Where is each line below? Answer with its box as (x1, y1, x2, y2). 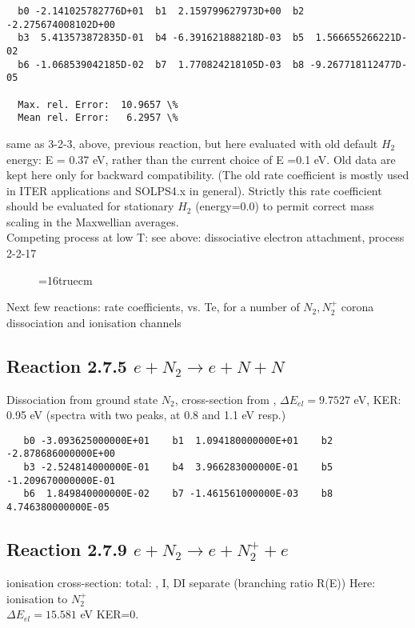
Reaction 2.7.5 (6, 353, 127, 378)
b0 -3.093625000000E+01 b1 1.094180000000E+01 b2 (23, 434, 333, 446)
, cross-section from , (174, 390, 277, 407)
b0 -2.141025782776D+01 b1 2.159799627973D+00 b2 (18, 6, 305, 17)
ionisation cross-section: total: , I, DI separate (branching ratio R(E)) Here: (6, 574, 376, 590)
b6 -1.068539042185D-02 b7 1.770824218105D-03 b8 (18, 58, 305, 70)
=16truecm (38, 271, 93, 288)
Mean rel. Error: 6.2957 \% (18, 112, 178, 124)
